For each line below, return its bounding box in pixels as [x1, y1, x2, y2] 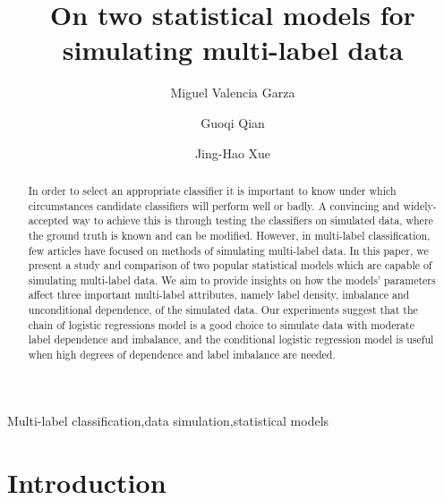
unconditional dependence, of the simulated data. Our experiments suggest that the [28, 302, 418, 318]
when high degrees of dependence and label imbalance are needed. [28, 347, 336, 362]
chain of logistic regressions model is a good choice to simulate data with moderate [28, 317, 414, 332]
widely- [403, 198, 437, 213]
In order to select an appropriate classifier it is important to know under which [28, 182, 397, 198]
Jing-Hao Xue [194, 143, 271, 162]
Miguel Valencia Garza [170, 83, 295, 102]
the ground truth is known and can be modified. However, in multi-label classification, [28, 227, 431, 242]
